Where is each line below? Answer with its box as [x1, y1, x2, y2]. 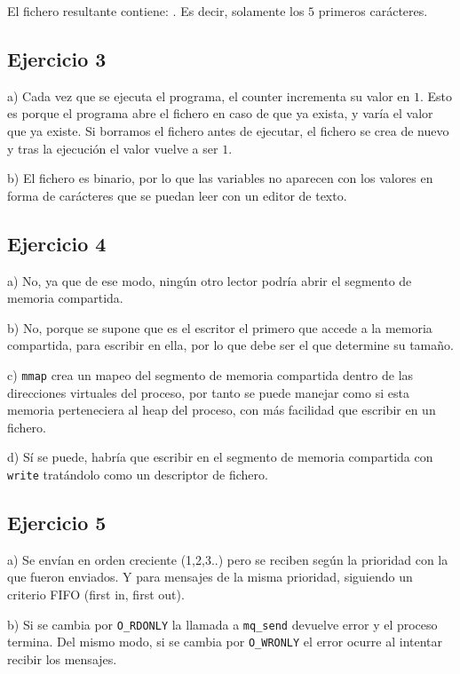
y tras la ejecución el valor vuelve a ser [7, 139, 218, 157]
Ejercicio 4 [7, 229, 107, 257]
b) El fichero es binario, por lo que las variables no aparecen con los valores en [7, 169, 433, 187]
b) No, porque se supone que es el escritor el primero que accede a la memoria [7, 318, 432, 337]
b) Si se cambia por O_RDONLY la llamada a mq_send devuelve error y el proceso [7, 615, 438, 633]
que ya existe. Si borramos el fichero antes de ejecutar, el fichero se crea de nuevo [7, 121, 449, 139]
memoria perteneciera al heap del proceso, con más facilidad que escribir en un [7, 400, 436, 419]
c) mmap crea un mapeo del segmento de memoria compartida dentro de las [7, 365, 414, 384]
